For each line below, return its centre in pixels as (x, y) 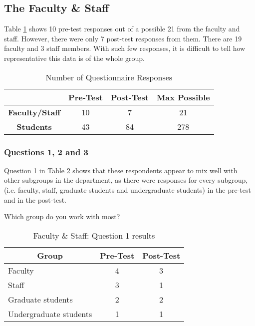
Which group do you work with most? (62, 216)
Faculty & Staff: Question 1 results (94, 235)
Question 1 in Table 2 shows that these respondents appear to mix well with (121, 170)
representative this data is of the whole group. (74, 58)
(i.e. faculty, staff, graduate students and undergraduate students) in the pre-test (127, 189)
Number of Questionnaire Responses (109, 77)
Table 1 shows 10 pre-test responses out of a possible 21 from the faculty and (122, 29)
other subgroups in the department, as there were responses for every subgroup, (126, 180)
